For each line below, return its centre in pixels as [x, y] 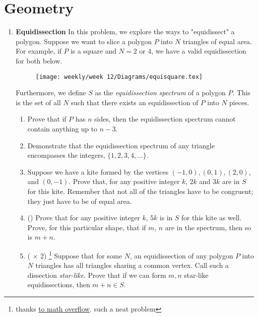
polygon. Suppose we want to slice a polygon [84, 41]
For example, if [38, 51]
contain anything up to [63, 128]
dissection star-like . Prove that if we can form [97, 275]
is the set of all [38, 102]
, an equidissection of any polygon [181, 255]
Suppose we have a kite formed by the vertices [98, 171]
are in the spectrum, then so [208, 227]
